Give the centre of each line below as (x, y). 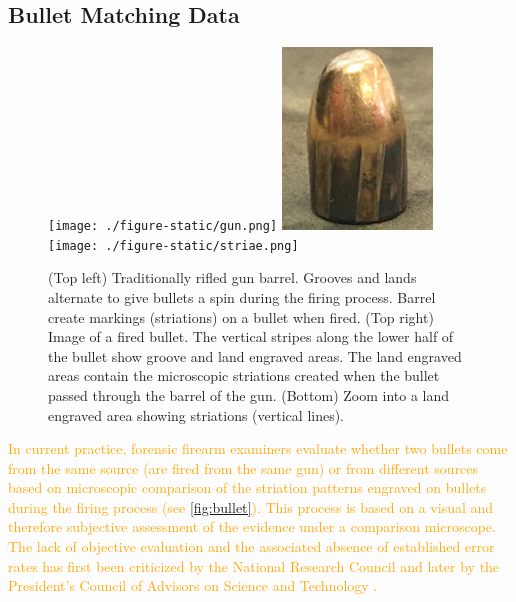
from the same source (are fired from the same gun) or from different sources (243, 467)
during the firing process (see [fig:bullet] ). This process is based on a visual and (251, 506)
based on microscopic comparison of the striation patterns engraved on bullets (247, 487)
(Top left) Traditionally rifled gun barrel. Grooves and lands (232, 277)
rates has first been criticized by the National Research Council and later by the (254, 565)
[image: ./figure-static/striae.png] (173, 245)
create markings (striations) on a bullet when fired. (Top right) (241, 316)
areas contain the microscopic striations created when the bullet (244, 375)
